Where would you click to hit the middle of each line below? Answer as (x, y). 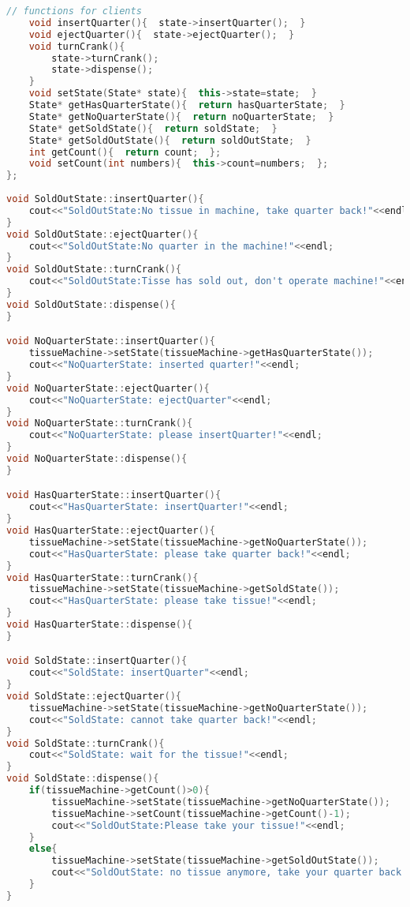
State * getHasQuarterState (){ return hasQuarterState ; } (187, 105)
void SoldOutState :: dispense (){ (91, 304)
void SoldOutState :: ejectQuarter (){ (102, 234)
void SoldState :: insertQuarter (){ (97, 661)
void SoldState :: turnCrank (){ (86, 743)
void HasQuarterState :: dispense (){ (100, 625)
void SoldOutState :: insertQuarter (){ (105, 199)
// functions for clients (74, 11)
